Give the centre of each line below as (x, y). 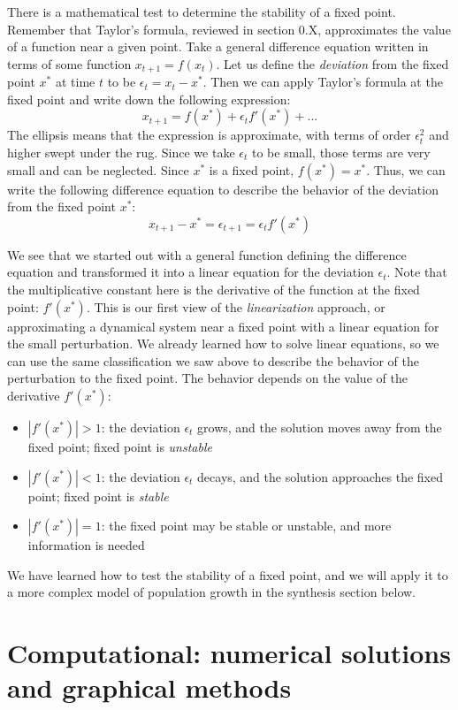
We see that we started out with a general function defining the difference (207, 254)
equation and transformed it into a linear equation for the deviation (191, 272)
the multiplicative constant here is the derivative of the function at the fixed (214, 289)
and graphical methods (149, 687)
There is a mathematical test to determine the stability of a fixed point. (202, 11)
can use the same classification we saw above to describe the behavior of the (213, 360)
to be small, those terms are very (341, 153)
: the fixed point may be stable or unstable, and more (246, 526)
